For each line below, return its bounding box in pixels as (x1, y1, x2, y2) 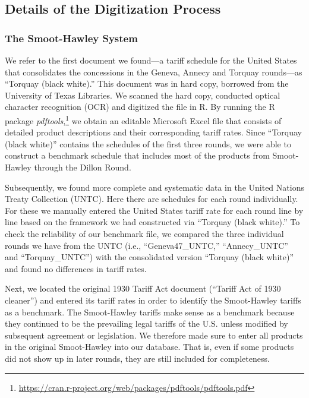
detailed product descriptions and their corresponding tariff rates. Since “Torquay (5, 126, 302, 138)
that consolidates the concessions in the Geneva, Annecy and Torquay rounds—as (5, 65, 302, 78)
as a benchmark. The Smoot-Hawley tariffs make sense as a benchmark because (5, 305, 295, 318)
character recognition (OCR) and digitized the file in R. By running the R (5, 100, 275, 113)
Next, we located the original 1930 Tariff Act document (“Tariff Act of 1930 (5, 282, 281, 295)
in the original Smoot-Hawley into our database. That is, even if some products (5, 340, 294, 353)
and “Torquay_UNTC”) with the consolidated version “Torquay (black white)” (5, 251, 294, 263)
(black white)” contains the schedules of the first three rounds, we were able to (5, 137, 291, 150)
